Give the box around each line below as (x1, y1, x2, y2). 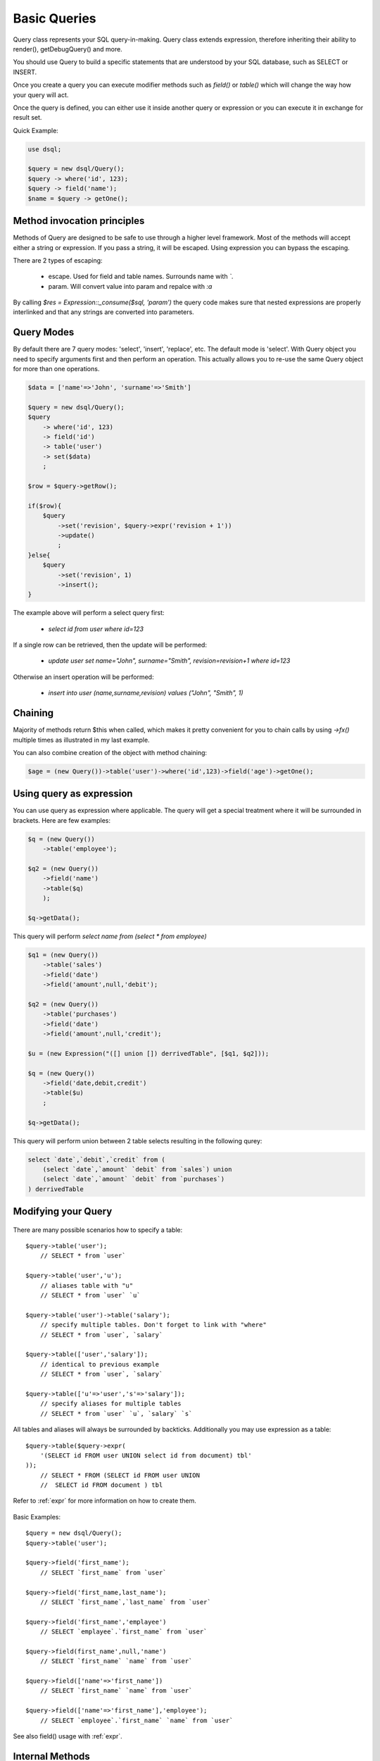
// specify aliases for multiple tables (39, 1400, 182, 1408)
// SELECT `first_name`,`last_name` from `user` (39, 1598, 211, 1606)
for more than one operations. (13, 365, 100, 373)
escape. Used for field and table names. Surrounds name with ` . (48, 272, 234, 281)
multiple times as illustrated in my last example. (13, 735, 151, 744)
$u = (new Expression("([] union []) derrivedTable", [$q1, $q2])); (27, 1050, 270, 1057)
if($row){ (27, 502, 62, 510)
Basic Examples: (13, 1512, 61, 1521)
